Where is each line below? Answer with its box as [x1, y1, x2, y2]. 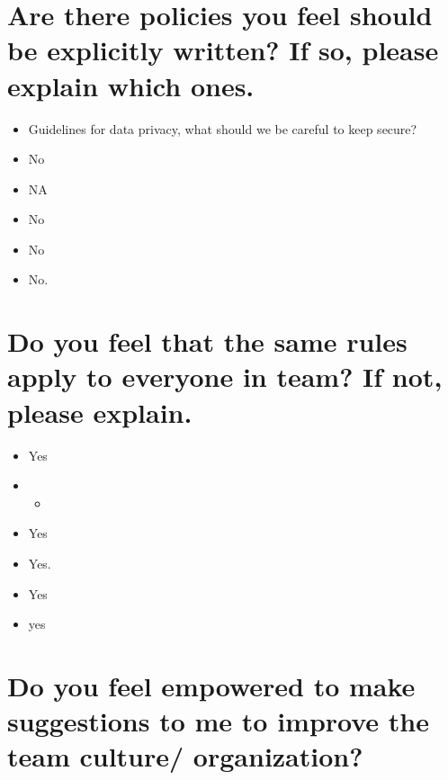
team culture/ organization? [7, 738, 363, 775]
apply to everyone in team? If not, [7, 358, 443, 395]
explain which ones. [7, 67, 255, 103]
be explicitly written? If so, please [7, 31, 439, 68]
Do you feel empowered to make [7, 667, 416, 704]
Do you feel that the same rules [7, 323, 408, 360]
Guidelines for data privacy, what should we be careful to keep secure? [28, 119, 417, 138]
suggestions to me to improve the [7, 703, 430, 740]
